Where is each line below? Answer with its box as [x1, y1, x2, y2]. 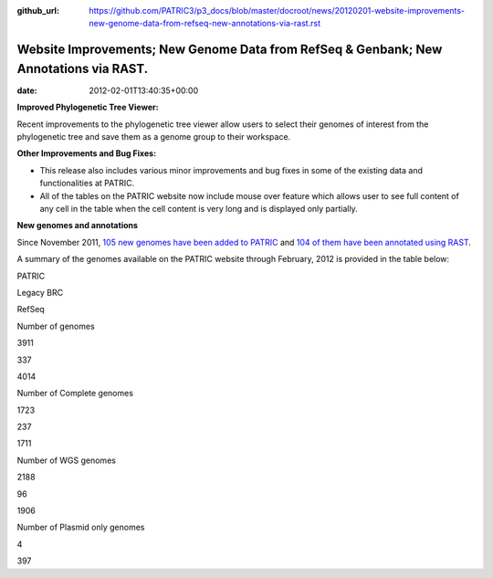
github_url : [16, 5, 59, 16]
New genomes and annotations [16, 220, 139, 231]
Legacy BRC [16, 287, 64, 298]
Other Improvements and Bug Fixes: [16, 148, 157, 159]
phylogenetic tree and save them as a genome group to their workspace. [16, 131, 291, 142]
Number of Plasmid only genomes [16, 521, 145, 533]
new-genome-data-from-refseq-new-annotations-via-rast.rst [89, 18, 321, 29]
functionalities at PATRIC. [39, 178, 135, 189]
